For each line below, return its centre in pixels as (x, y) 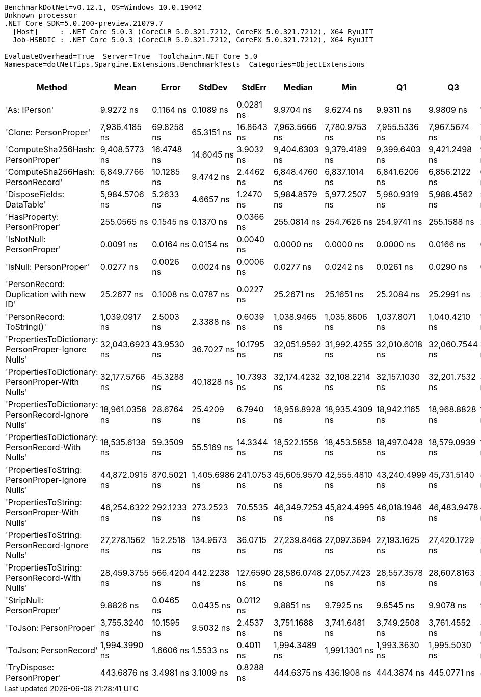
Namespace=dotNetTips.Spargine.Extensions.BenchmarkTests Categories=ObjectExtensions (185, 64)
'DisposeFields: (35, 194)
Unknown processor (41, 15)
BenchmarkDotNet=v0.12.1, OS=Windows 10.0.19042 (103, 7)
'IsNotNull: (26, 239)
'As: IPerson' (30, 110)
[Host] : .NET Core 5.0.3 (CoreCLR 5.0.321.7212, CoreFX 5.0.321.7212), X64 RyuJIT (193, 32)
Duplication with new (46, 294)
